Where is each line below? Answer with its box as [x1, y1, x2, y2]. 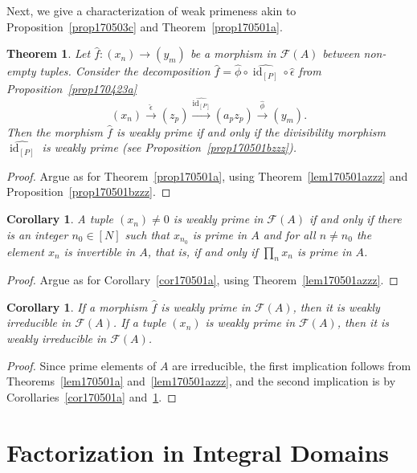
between [322, 45, 360, 62]
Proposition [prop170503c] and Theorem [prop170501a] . [6, 18, 283, 35]
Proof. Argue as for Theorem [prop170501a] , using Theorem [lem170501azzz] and [6, 167, 408, 184]
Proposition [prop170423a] [6, 80, 137, 96]
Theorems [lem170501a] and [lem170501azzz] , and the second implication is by [6, 373, 396, 389]
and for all [263, 226, 316, 243]
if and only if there [309, 210, 402, 227]
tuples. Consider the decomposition [39, 63, 211, 80]
